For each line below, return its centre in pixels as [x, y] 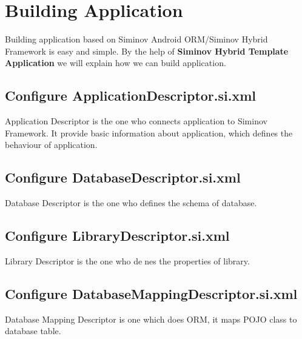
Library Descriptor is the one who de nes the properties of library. [127, 260]
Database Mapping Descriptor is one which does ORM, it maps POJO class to [151, 319]
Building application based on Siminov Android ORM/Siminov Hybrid [136, 39]
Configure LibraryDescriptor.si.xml [117, 236]
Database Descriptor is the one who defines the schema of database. [131, 203]
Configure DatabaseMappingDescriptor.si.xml [151, 293]
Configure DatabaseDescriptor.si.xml [123, 177]
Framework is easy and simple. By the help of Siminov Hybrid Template [147, 51]
